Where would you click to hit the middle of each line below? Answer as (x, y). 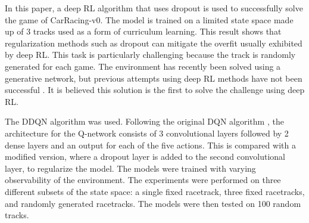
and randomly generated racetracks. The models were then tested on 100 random (153, 203)
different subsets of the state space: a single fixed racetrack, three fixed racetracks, (155, 191)
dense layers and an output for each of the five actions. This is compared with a (150, 145)
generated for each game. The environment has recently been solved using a (143, 66)
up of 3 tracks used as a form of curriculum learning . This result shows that (143, 31)
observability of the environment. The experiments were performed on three (143, 180)
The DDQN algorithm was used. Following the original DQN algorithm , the (144, 121)
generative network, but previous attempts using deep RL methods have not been (154, 78)
